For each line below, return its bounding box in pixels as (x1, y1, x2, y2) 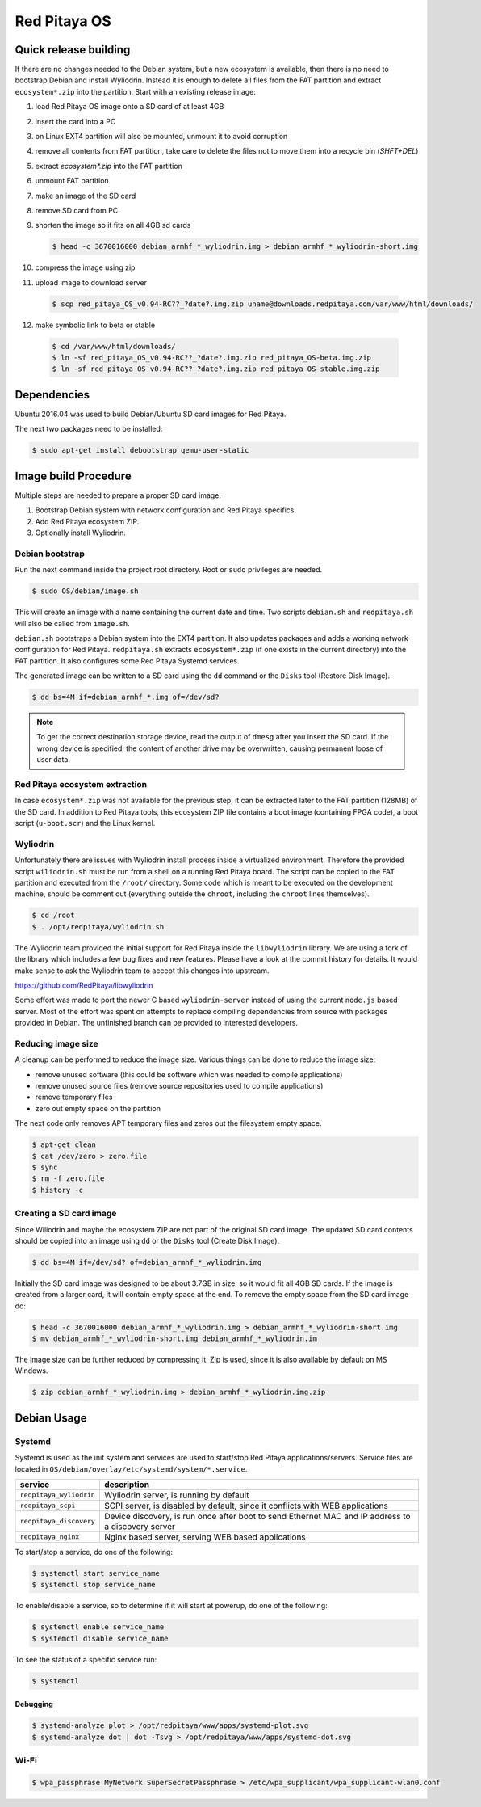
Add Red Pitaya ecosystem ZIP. (35, 516, 140, 526)
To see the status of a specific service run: (15, 1654, 157, 1664)
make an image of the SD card (35, 191, 136, 200)
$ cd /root (31, 911, 75, 920)
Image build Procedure (15, 469, 132, 482)
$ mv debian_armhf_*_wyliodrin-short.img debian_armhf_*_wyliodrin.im (31, 1334, 318, 1343)
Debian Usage (15, 1411, 87, 1425)
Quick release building (15, 43, 131, 57)
